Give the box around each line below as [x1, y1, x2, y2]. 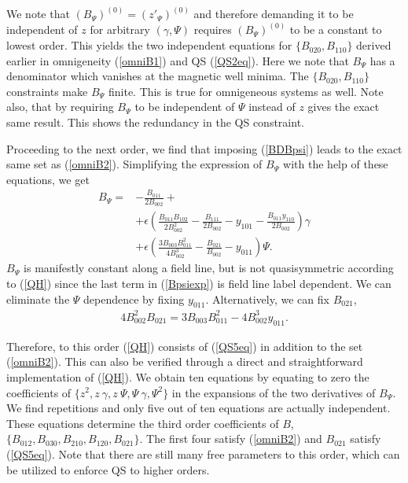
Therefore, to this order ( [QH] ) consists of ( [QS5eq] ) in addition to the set [6, 337, 363, 354]
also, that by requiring [6, 98, 114, 115]
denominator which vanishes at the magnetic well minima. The [6, 68, 309, 84]
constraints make [6, 83, 88, 99]
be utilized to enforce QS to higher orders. [6, 461, 210, 477]
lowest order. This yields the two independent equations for [6, 37, 292, 53]
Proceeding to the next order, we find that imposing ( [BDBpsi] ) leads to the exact [6, 140, 402, 157]
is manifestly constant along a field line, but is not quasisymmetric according [24, 260, 394, 276]
